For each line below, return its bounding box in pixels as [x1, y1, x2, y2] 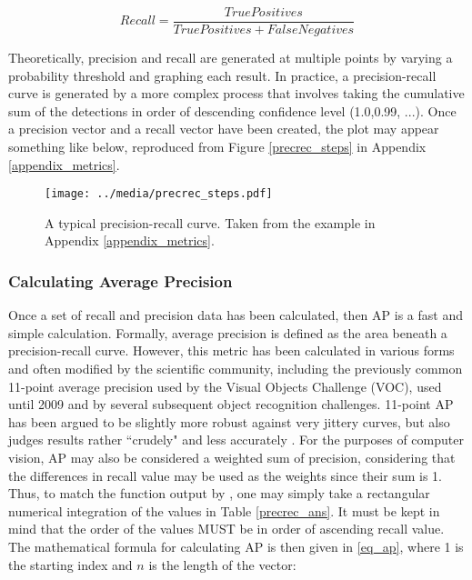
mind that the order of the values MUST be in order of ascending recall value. [8, 519, 445, 538]
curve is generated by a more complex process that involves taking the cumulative [8, 84, 465, 103]
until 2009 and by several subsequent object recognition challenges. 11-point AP [8, 395, 454, 414]
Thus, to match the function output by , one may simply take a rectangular [8, 484, 430, 503]
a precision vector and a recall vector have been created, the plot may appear [8, 119, 439, 138]
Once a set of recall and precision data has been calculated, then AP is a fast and [8, 305, 463, 325]
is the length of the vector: [148, 555, 296, 574]
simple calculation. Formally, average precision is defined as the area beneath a [8, 323, 447, 342]
